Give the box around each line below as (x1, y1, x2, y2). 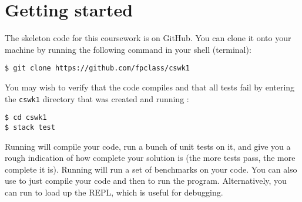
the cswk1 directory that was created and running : (5, 92, 189, 105)
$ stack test (5, 123, 55, 132)
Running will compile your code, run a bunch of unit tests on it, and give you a (5, 140, 291, 152)
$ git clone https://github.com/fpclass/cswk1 (5, 64, 190, 73)
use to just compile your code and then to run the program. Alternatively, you (5, 174, 287, 187)
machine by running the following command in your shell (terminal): (5, 43, 251, 55)
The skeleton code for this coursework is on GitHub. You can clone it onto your (5, 32, 291, 44)
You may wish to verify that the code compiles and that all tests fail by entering (5, 80, 295, 93)
